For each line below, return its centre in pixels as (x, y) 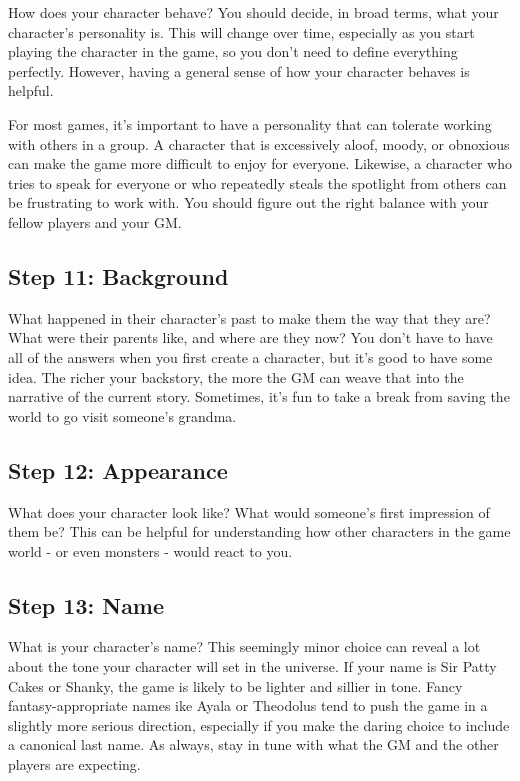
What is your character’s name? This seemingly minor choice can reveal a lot (244, 646)
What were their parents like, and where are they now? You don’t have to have (250, 337)
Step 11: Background (118, 275)
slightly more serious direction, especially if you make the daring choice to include (259, 724)
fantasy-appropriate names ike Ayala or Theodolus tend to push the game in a (248, 705)
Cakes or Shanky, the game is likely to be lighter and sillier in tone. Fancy (235, 685)
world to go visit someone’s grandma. (122, 415)
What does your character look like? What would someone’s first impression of (249, 511)
